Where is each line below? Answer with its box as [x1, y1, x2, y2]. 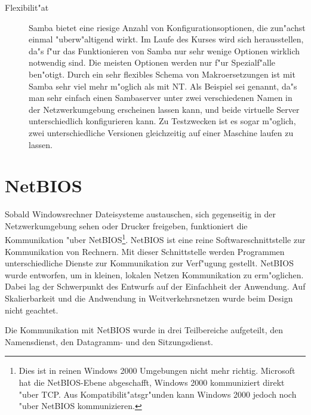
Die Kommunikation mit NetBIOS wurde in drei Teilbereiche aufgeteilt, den [5, 324, 284, 336]
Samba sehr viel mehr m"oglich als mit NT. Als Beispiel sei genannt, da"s [29, 79, 297, 92]
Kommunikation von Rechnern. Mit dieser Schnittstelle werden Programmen [5, 245, 285, 257]
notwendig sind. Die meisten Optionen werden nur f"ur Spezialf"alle [29, 56, 276, 69]
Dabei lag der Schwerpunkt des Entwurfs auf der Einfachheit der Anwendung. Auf [5, 280, 306, 293]
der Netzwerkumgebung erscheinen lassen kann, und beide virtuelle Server [29, 103, 300, 115]
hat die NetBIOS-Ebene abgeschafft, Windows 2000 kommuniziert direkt [19, 376, 285, 389]
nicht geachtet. [5, 303, 58, 316]
